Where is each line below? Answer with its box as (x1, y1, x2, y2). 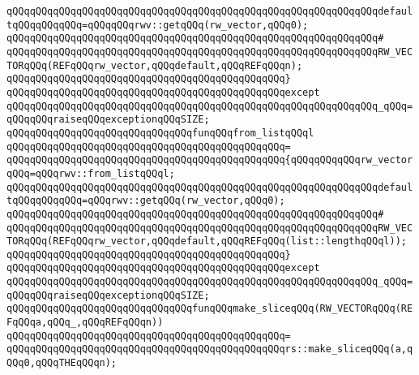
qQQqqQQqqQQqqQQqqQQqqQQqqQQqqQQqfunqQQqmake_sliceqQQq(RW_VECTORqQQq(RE (6, 303, 413, 315)
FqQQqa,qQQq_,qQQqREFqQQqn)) (6, 317, 164, 329)
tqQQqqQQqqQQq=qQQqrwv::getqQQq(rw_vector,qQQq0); (6, 195, 285, 207)
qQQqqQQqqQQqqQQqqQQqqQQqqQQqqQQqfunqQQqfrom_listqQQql (6, 127, 314, 139)
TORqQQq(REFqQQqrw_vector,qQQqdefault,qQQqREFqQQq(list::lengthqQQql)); (6, 235, 407, 248)
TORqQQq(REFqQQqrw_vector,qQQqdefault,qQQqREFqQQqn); (6, 59, 303, 71)
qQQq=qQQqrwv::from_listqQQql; (6, 167, 175, 179)
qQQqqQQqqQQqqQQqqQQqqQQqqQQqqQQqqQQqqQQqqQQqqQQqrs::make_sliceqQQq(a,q (6, 343, 413, 356)
